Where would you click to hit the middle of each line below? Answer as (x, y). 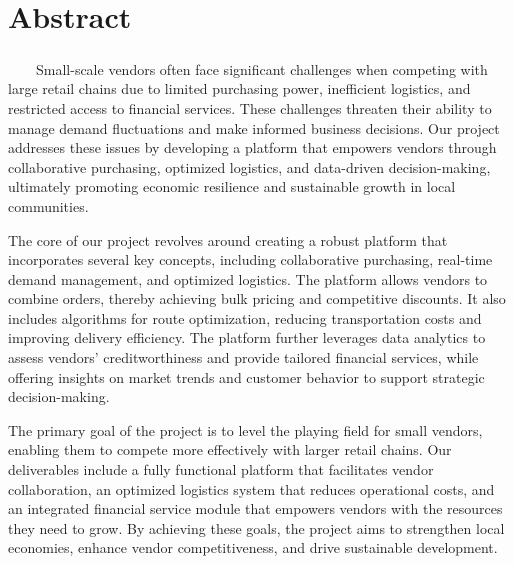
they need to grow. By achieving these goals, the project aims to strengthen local (256, 527)
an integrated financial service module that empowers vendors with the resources (255, 508)
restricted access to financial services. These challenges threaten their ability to (250, 107)
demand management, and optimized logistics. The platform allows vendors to (248, 278)
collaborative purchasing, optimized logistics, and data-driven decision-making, (249, 166)
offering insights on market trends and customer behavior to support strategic (246, 376)
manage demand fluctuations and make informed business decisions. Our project (254, 127)
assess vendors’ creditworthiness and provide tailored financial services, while (243, 357)
